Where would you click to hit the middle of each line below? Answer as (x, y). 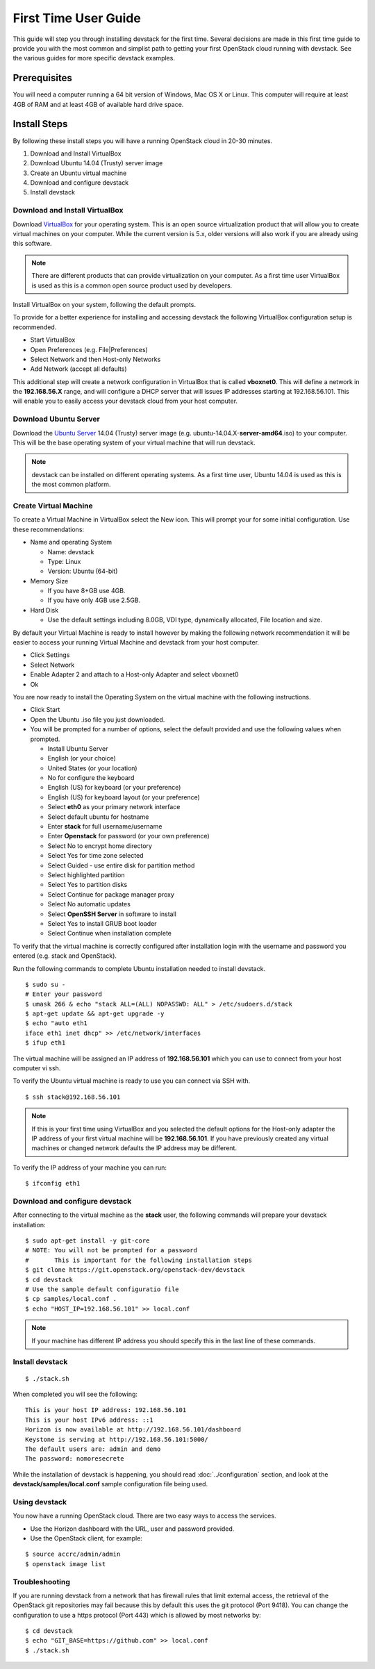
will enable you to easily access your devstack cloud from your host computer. (125, 401)
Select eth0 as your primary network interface (114, 807)
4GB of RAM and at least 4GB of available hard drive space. (98, 104)
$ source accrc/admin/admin (73, 1554)
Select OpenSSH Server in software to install (112, 914)
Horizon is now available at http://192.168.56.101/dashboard (133, 1430)
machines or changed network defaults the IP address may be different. (134, 1148)
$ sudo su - (45, 984)
